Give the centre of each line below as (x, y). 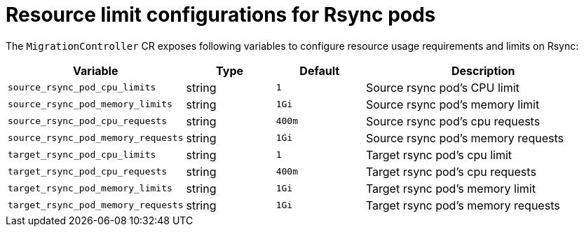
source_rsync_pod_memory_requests (96, 138)
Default (320, 70)
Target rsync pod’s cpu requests (451, 171)
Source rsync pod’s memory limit (453, 104)
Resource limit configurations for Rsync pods (221, 15)
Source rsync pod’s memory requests (464, 138)
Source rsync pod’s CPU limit (442, 87)
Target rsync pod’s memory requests (463, 205)
